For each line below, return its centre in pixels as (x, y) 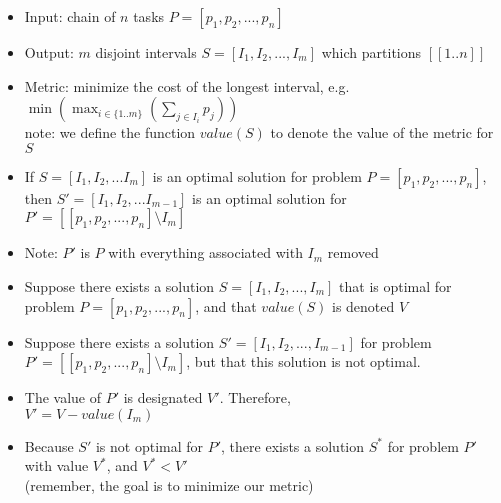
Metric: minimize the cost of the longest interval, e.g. (187, 85)
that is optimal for (395, 285)
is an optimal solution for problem (257, 175)
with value (56, 465)
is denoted (363, 305)
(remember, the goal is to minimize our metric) (169, 484)
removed (353, 252)
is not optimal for (149, 445)
